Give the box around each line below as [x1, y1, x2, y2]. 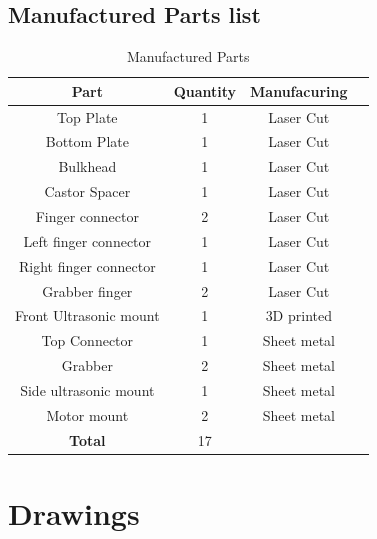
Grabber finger [42, 280, 133, 301]
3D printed [265, 305, 332, 326]
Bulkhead [58, 156, 117, 177]
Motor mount [46, 404, 129, 425]
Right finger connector [18, 255, 156, 276]
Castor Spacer [44, 181, 131, 202]
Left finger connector [23, 230, 152, 251]
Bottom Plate [45, 131, 129, 152]
